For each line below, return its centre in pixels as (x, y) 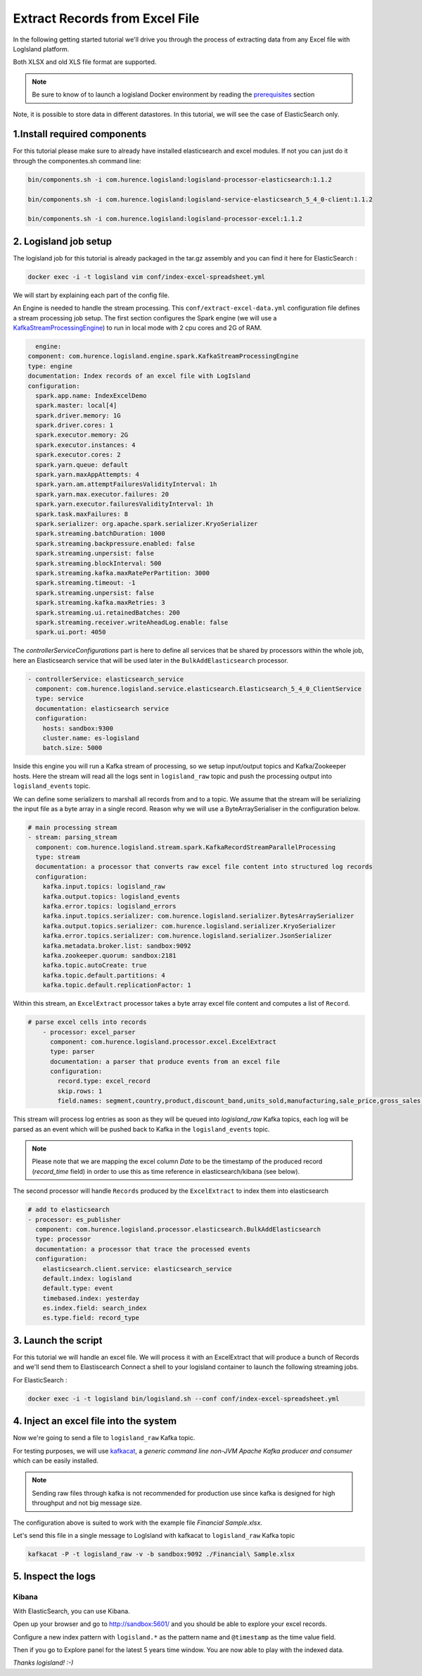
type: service (60, 699)
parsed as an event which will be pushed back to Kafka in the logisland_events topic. (141, 1129)
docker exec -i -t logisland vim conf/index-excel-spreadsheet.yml (147, 277)
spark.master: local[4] (76, 406)
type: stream (58, 857)
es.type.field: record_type (91, 1318)
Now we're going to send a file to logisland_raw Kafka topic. (104, 1438)
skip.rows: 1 (80, 1091)
